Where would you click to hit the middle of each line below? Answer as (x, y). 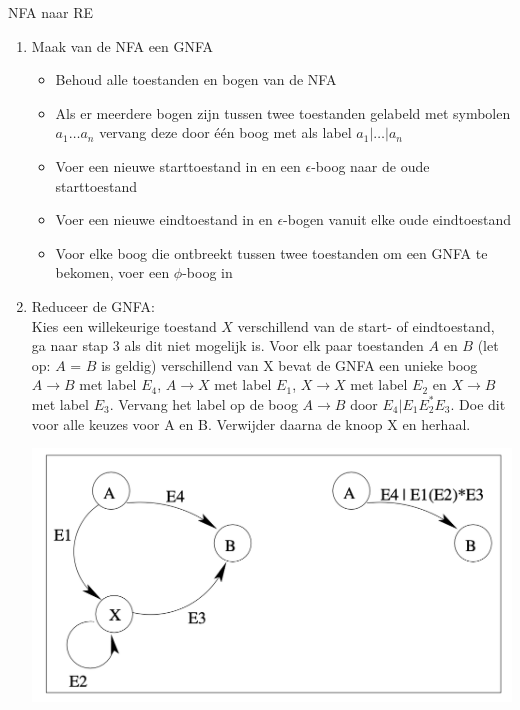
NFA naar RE (51, 12)
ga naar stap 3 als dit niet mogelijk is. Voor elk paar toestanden (227, 345)
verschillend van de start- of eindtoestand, (366, 325)
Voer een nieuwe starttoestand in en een (178, 165)
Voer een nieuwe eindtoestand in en (164, 219)
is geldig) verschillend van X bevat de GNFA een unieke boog (289, 364)
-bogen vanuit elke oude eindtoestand (397, 219)
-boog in (207, 272)
